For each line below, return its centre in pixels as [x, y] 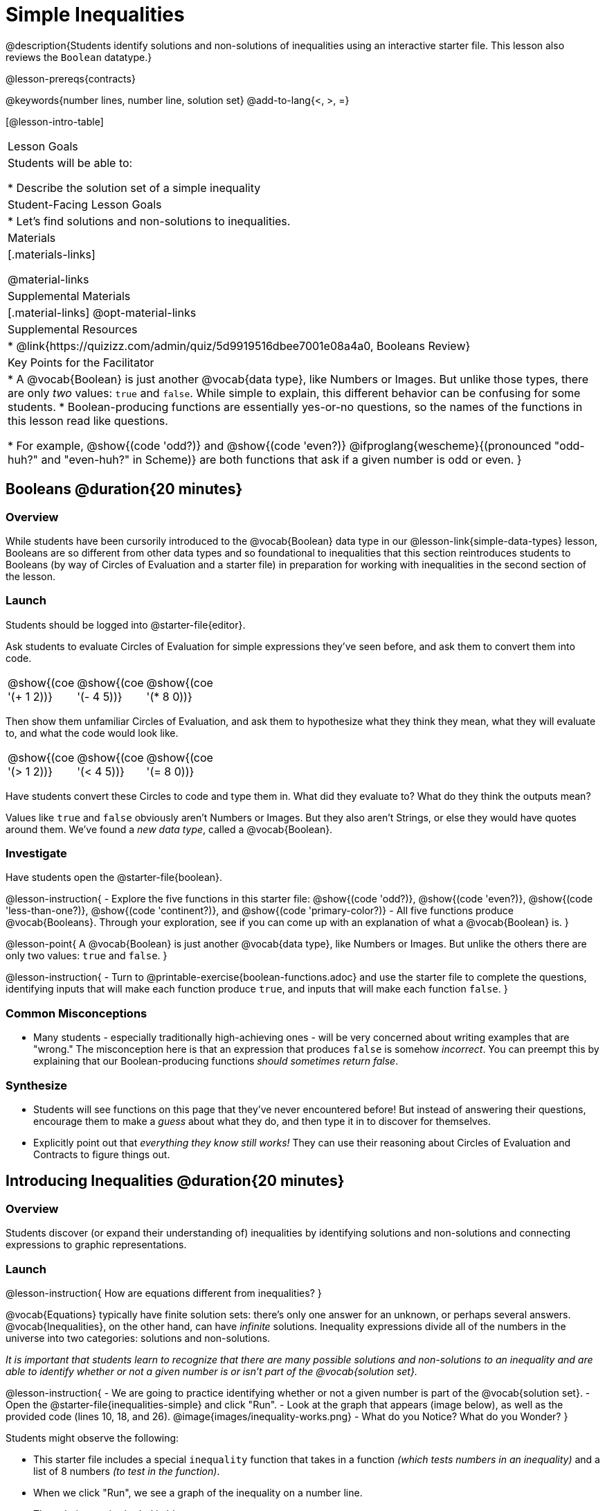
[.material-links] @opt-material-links [102, 312]
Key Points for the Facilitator [81, 362]
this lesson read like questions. [88, 420]
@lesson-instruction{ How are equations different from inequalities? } [164, 1293]
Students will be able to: [70, 163]
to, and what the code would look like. [92, 733]
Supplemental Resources [73, 329]
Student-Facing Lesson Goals [85, 204]
